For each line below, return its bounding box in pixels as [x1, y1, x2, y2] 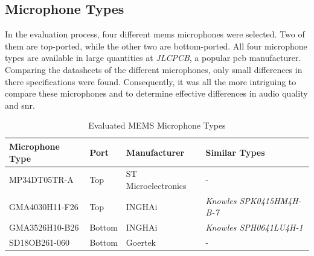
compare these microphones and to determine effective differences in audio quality [5, 87, 308, 100]
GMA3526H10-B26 [9, 221, 79, 234]
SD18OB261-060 [9, 236, 69, 249]
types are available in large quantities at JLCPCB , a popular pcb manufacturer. [5, 51, 301, 64]
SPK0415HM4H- [239, 194, 301, 206]
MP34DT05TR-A [9, 173, 74, 186]
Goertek [126, 236, 156, 249]
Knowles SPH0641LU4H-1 [205, 221, 303, 234]
